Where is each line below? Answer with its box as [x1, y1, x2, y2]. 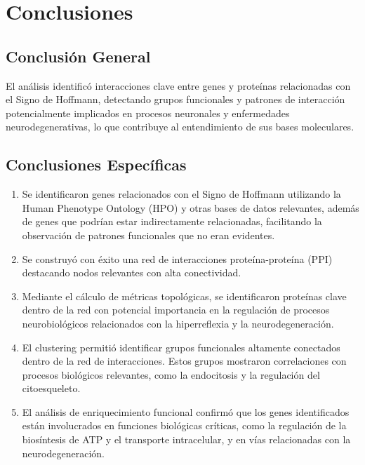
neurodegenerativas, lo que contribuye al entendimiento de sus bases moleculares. [6, 119, 354, 134]
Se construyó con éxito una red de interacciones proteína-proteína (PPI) [22, 251, 333, 266]
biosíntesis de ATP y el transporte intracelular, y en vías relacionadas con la [22, 432, 351, 447]
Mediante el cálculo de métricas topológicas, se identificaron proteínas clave [22, 288, 347, 303]
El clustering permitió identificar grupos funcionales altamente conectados [22, 339, 340, 354]
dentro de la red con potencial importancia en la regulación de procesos [22, 302, 330, 317]
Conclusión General [6, 45, 151, 67]
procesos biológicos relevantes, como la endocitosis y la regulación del [22, 367, 320, 382]
